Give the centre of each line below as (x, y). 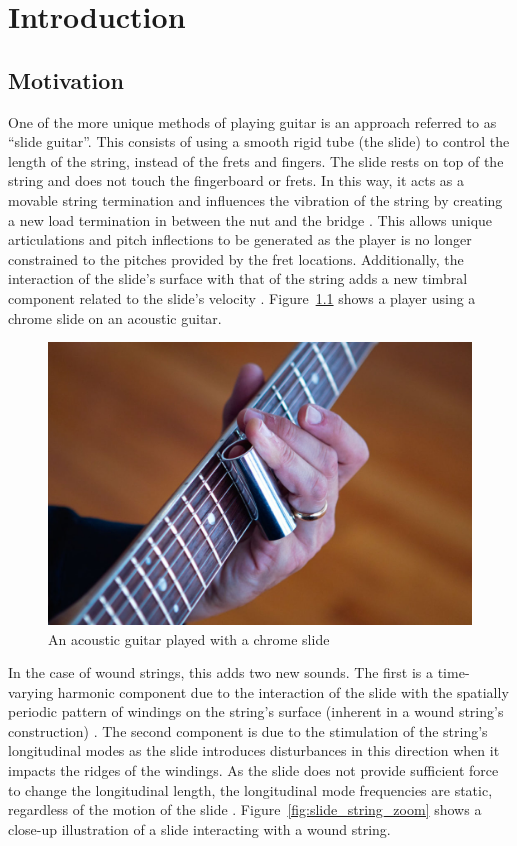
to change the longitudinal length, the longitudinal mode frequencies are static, (250, 789)
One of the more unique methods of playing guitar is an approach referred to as (252, 121)
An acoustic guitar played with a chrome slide (189, 638)
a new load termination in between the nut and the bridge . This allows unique (250, 219)
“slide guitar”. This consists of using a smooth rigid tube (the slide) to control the (259, 141)
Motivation (66, 79)
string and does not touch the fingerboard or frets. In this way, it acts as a (236, 180)
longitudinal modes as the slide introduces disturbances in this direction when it (254, 750)
